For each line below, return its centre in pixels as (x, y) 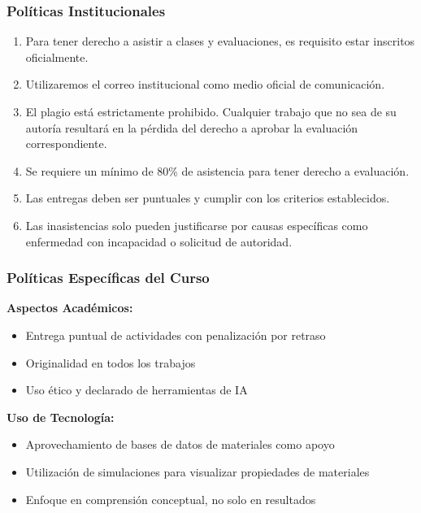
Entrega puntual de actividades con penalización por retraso (176, 335)
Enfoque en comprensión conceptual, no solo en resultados (171, 499)
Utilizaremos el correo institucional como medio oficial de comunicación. (205, 84)
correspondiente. (66, 143)
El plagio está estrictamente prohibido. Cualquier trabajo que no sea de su (211, 111)
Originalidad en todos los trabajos (111, 362)
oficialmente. (57, 57)
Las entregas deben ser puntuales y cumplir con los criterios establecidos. (208, 198)
